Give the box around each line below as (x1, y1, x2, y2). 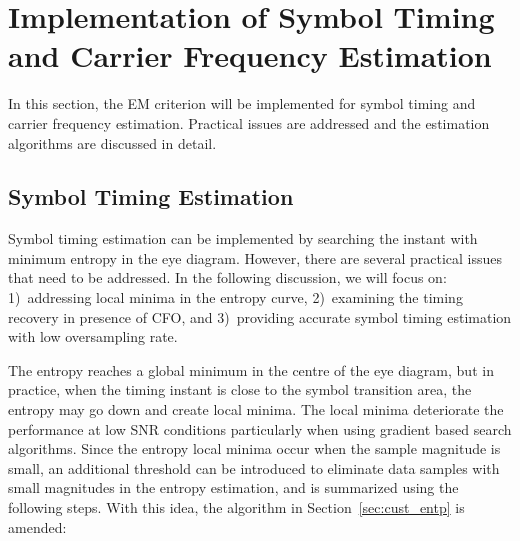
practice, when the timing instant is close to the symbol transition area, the (8, 379, 472, 400)
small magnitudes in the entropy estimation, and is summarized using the (8, 477, 459, 498)
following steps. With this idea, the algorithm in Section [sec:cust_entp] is (8, 497, 465, 518)
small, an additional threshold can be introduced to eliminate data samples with (8, 457, 500, 478)
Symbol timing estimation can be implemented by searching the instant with (8, 228, 478, 249)
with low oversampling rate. (8, 326, 178, 347)
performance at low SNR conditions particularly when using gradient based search (8, 418, 512, 439)
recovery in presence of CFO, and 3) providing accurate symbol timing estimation (8, 306, 512, 327)
